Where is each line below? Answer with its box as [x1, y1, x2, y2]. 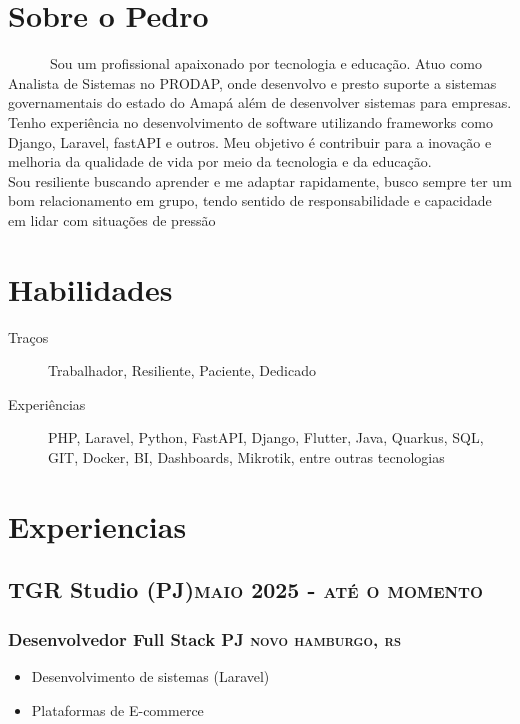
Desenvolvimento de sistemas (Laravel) [31, 665, 270, 686]
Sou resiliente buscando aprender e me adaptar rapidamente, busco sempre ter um [8, 170, 512, 191]
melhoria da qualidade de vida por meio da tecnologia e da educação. [8, 151, 432, 172]
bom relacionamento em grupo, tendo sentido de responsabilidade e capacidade [8, 190, 492, 211]
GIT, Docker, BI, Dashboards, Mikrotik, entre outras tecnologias [48, 446, 445, 467]
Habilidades [8, 268, 173, 309]
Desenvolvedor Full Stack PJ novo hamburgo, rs [8, 626, 402, 651]
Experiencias [8, 505, 187, 546]
